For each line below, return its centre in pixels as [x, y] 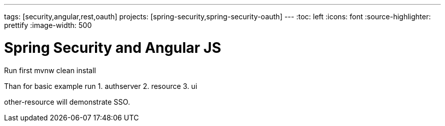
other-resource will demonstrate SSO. [67, 102]
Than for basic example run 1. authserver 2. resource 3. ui [101, 86]
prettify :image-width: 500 [48, 25]
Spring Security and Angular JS [113, 48]
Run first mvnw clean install [50, 70]
